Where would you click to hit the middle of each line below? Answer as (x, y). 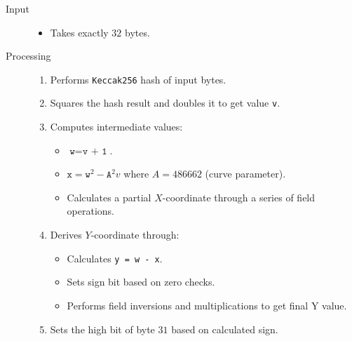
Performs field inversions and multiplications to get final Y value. (207, 305)
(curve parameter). (245, 174)
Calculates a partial (109, 197)
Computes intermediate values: (116, 127)
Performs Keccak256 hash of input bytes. (138, 79)
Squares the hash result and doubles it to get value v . (165, 103)
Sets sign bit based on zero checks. (141, 282)
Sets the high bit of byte (102, 329)
